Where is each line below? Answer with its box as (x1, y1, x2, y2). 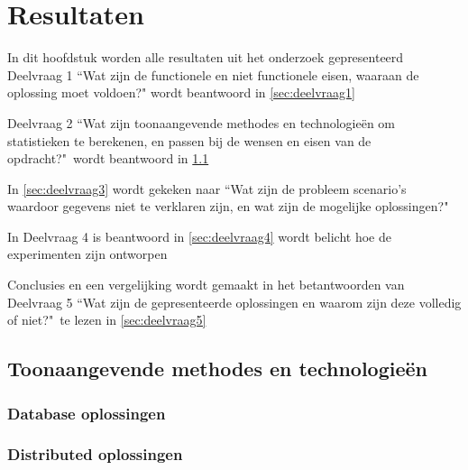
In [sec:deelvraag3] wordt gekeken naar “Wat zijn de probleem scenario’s (7, 179, 407, 198)
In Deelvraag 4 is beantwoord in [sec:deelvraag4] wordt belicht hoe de (7, 226, 391, 245)
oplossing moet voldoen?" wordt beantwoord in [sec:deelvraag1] (7, 83, 355, 102)
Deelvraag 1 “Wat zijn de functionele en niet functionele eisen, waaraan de (7, 65, 419, 84)
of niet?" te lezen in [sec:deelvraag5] (7, 310, 206, 329)
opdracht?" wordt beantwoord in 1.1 (7, 149, 209, 168)
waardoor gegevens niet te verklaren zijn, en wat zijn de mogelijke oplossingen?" (7, 197, 449, 216)
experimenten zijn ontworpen (7, 244, 168, 263)
